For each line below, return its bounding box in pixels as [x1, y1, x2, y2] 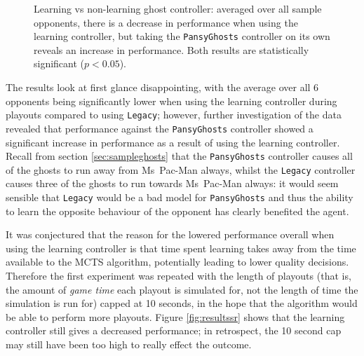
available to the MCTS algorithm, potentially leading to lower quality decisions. [6, 254, 349, 269]
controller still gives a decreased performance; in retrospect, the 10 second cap [6, 323, 342, 338]
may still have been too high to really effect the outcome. [6, 337, 252, 352]
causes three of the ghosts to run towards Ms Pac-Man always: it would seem [6, 176, 339, 191]
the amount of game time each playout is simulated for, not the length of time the [6, 282, 358, 296]
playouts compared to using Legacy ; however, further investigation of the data [6, 107, 342, 122]
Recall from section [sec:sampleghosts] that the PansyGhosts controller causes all [6, 149, 353, 163]
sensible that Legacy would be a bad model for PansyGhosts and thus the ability [6, 190, 353, 205]
